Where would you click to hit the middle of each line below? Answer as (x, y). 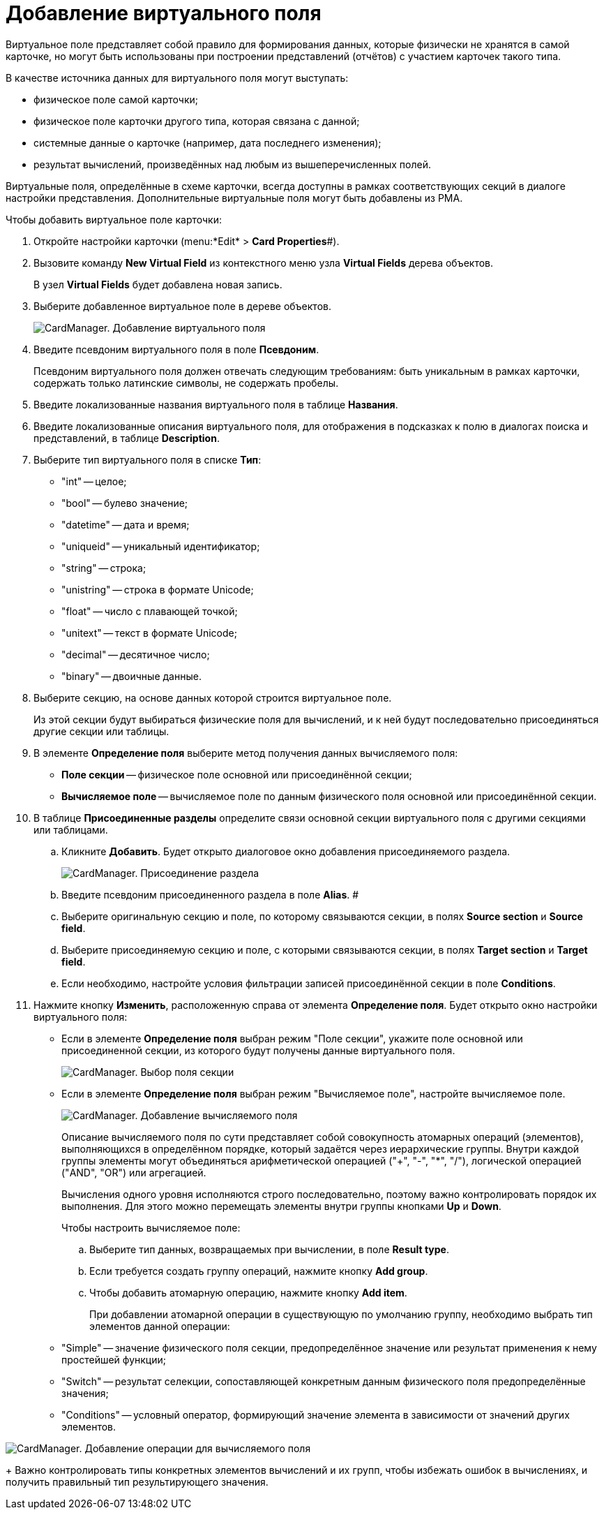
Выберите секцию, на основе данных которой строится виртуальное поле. (213, 697)
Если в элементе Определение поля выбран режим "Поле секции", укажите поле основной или (292, 1038)
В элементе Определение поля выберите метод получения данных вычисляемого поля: (246, 753)
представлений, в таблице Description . (127, 438)
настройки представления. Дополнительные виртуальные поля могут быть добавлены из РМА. (234, 198)
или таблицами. (71, 829)
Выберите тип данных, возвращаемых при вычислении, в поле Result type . (269, 1249)
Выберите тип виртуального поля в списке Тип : (148, 459)
